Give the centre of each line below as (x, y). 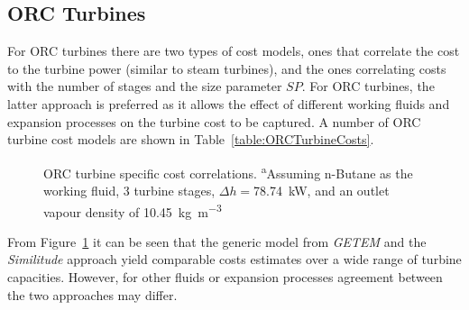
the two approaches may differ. (92, 294)
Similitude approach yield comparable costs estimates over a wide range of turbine (234, 259)
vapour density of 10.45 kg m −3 (133, 210)
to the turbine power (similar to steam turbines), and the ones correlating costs (227, 68)
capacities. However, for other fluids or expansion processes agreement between (225, 277)
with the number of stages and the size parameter (145, 86)
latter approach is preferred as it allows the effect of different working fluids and (229, 103)
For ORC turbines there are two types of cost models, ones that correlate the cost (234, 51)
